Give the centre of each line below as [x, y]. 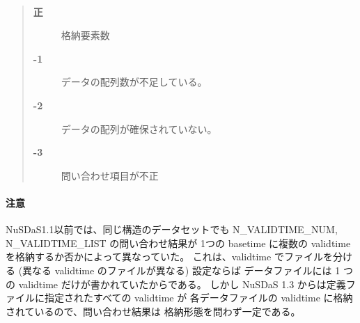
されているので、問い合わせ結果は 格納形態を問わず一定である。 [153, 311]
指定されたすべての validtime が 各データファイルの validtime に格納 [198, 298]
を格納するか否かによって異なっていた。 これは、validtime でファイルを [169, 257]
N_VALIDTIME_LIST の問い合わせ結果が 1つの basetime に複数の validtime [178, 243]
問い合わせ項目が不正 [110, 175]
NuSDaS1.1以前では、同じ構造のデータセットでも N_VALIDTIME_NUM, [172, 229]
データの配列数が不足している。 [134, 82]
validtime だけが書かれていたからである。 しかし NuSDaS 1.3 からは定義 [182, 284]
